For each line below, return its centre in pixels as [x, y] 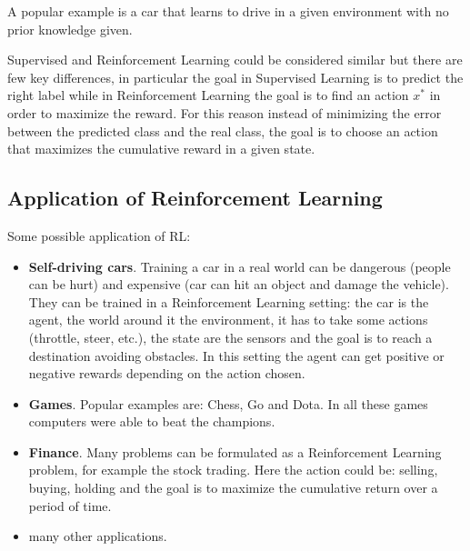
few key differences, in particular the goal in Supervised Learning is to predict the [235, 77]
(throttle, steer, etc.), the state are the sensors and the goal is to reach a [230, 337]
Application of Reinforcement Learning [195, 198]
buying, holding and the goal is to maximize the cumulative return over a [233, 488]
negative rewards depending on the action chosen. [167, 373]
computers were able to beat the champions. [152, 421]
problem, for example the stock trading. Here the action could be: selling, [233, 470]
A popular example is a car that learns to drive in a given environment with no [228, 11]
